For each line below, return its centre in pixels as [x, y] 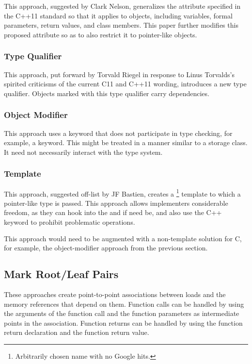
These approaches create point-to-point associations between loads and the [115, 294]
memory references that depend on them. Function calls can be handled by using [124, 304]
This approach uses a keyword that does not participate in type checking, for [118, 133]
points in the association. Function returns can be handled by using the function [123, 323]
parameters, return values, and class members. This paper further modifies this [121, 25]
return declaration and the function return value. [77, 332]
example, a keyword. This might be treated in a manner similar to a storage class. [126, 142]
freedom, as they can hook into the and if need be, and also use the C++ [113, 212]
